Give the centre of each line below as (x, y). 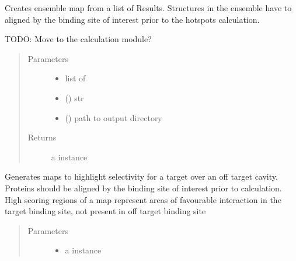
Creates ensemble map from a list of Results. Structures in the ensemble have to (148, 8)
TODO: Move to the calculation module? (78, 39)
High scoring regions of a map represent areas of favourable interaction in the (143, 199)
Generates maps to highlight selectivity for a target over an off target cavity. (141, 176)
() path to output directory (114, 117)
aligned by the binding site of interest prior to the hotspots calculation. (132, 19)
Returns (42, 137)
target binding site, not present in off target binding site (105, 211)
